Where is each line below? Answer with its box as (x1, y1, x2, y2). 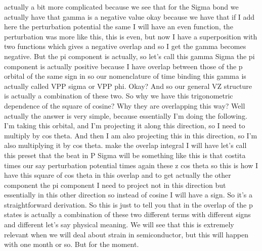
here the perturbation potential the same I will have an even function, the (4, 21, 233, 32)
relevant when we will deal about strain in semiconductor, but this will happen (4, 229, 248, 239)
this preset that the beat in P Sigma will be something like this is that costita (4, 149, 246, 160)
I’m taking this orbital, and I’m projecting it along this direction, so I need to (4, 120, 245, 131)
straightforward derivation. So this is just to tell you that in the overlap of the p (4, 199, 253, 210)
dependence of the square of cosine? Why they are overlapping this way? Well (4, 100, 245, 111)
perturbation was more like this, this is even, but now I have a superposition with (4, 31, 257, 41)
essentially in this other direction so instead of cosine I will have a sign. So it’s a (4, 189, 253, 200)
